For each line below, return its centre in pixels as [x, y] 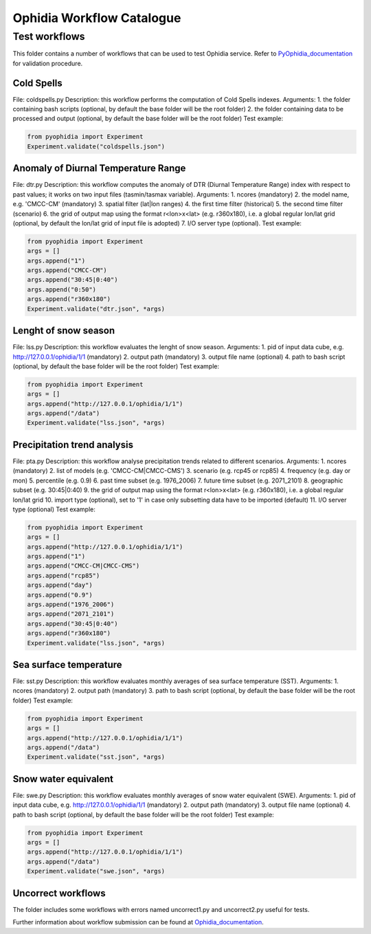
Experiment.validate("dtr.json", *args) [96, 309]
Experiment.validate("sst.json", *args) [96, 757]
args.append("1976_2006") [71, 604]
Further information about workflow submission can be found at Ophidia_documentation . [138, 922]
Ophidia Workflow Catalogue [97, 18]
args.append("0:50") [61, 289]
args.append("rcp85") [64, 575]
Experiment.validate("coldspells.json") [96, 146]
